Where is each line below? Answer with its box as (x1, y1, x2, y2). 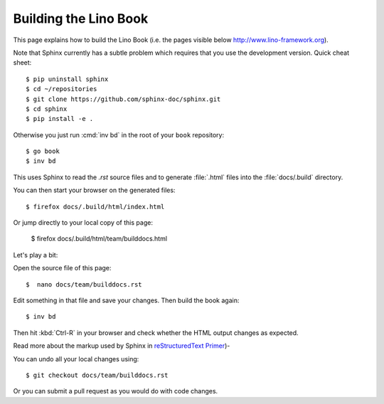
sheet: (13, 58, 32, 67)
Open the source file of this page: (13, 264, 112, 272)
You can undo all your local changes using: (13, 354, 139, 363)
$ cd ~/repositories (26, 85, 97, 93)
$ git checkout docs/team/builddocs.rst (26, 371, 169, 379)
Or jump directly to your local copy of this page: (13, 218, 153, 227)
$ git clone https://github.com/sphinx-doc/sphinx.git (26, 95, 221, 103)
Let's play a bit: (13, 250, 58, 259)
